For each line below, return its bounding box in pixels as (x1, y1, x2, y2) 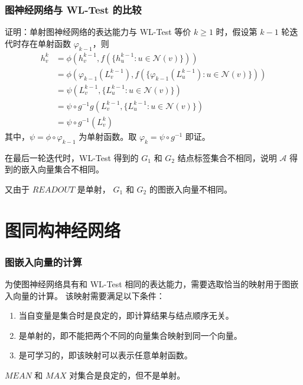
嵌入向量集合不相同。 (21, 163, 104, 175)
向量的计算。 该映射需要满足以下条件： (12, 289, 165, 301)
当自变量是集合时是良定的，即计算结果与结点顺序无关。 (18, 309, 234, 322)
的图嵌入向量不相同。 (149, 182, 232, 195)
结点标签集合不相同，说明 (177, 151, 277, 163)
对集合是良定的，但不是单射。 (69, 368, 185, 381)
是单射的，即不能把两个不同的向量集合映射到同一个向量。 (18, 329, 242, 341)
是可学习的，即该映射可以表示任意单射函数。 (18, 349, 193, 361)
